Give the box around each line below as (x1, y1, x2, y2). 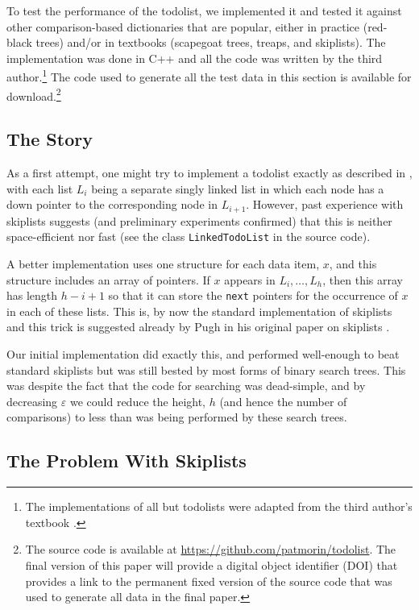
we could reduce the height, (69, 392, 206, 409)
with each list (6, 180, 73, 197)
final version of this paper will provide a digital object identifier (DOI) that (25, 556, 398, 573)
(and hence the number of (219, 392, 347, 409)
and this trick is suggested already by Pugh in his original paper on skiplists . (6, 318, 390, 335)
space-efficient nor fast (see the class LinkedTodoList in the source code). (6, 228, 371, 245)
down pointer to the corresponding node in (6, 196, 218, 213)
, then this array (322, 271, 403, 288)
